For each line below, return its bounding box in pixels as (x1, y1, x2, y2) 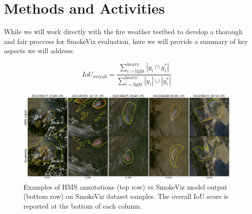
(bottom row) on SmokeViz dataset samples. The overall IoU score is (23, 191, 229, 201)
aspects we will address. (4, 45, 75, 56)
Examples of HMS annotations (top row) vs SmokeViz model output (23, 181, 228, 192)
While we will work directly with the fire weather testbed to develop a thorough (4, 26, 243, 37)
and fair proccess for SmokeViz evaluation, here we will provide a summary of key (4, 36, 248, 46)
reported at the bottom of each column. (23, 200, 142, 211)
